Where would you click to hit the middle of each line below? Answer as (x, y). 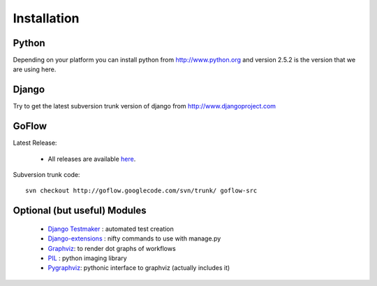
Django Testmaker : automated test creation (111, 229)
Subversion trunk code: (46, 175)
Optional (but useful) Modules (80, 211)
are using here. (35, 69)
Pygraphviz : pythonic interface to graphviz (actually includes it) (139, 268)
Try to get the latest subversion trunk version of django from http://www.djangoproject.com (144, 106)
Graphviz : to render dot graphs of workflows (112, 248)
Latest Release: (35, 143)
